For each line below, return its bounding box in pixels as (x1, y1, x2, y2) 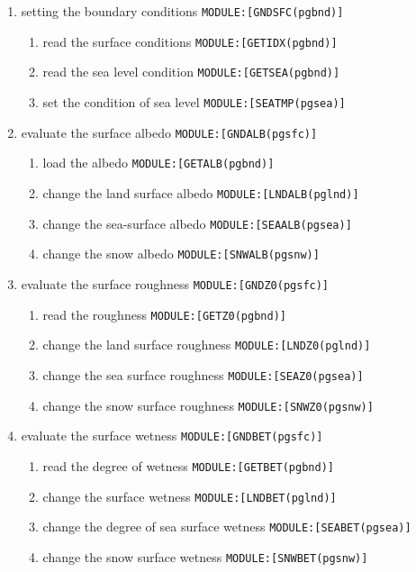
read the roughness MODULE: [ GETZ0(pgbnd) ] (42, 304, 286, 323)
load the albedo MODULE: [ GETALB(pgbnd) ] (42, 153, 275, 172)
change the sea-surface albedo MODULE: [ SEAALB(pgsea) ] (42, 213, 352, 232)
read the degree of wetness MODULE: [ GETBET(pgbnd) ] (42, 456, 334, 475)
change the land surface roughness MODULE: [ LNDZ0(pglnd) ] (42, 335, 371, 354)
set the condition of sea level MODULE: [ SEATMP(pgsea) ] (42, 92, 346, 111)
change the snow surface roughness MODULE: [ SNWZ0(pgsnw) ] (42, 395, 374, 414)
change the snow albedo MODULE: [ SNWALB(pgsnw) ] (42, 244, 320, 263)
